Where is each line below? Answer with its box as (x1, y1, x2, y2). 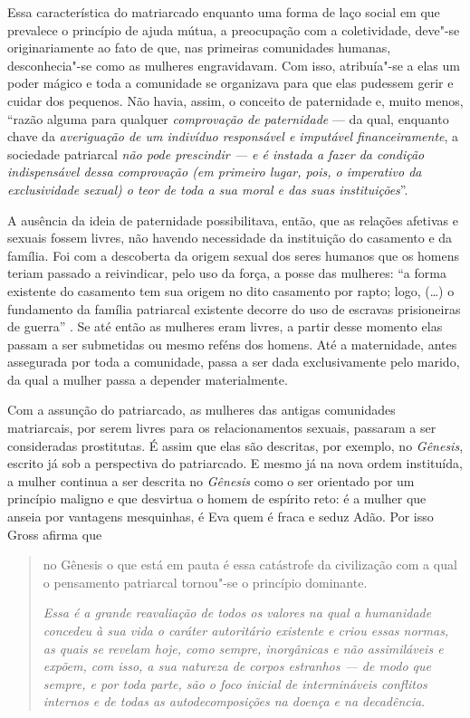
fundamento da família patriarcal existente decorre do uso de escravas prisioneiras (7, 299, 461, 318)
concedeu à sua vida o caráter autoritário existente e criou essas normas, (43, 621, 449, 639)
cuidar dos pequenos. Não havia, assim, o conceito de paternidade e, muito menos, (7, 91, 464, 110)
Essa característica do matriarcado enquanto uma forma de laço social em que (7, 3, 440, 21)
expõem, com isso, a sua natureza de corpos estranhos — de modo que (43, 656, 431, 675)
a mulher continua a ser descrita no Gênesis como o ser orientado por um (7, 471, 415, 490)
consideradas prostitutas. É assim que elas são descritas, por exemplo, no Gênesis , (7, 436, 464, 455)
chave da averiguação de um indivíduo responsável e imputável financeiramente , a (7, 127, 459, 146)
